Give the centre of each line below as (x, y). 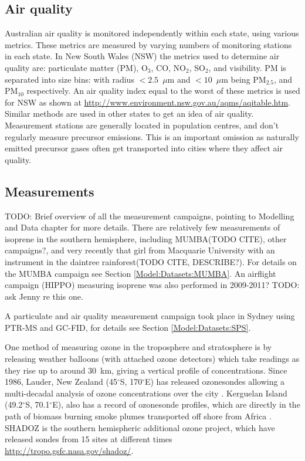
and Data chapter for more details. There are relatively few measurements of (143, 227)
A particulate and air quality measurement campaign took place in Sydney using (150, 316)
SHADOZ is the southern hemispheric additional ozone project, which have (140, 427)
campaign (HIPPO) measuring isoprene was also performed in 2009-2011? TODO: (152, 285)
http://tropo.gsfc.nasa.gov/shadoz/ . (69, 450)
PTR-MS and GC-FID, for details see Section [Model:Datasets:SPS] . (128, 327)
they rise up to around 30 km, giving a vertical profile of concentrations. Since (146, 370)
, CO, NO (168, 67)
